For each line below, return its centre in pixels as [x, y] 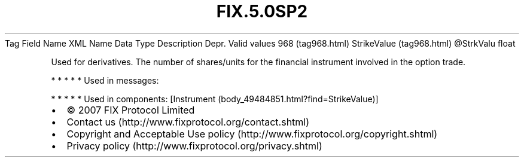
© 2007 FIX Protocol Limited [131, 110]
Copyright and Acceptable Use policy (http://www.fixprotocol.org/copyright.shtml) [252, 134]
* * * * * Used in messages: [105, 80]
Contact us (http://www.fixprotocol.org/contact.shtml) [188, 122]
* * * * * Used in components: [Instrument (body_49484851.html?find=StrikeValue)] [215, 99]
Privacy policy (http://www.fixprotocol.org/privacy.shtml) [194, 146]
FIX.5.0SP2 [262, 11]
